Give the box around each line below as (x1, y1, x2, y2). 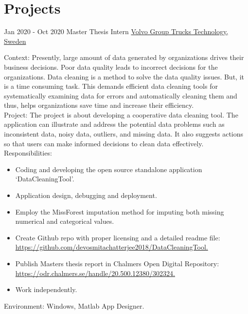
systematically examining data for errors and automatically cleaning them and (4, 90, 237, 100)
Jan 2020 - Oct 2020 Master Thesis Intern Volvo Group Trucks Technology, (4, 26, 229, 37)
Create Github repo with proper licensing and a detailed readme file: (15, 232, 220, 242)
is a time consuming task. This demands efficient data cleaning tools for (4, 81, 218, 91)
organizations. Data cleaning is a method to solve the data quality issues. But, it (4, 71, 244, 81)
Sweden (4, 36, 26, 46)
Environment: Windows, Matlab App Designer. (4, 300, 144, 311)
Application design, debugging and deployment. (15, 190, 157, 200)
